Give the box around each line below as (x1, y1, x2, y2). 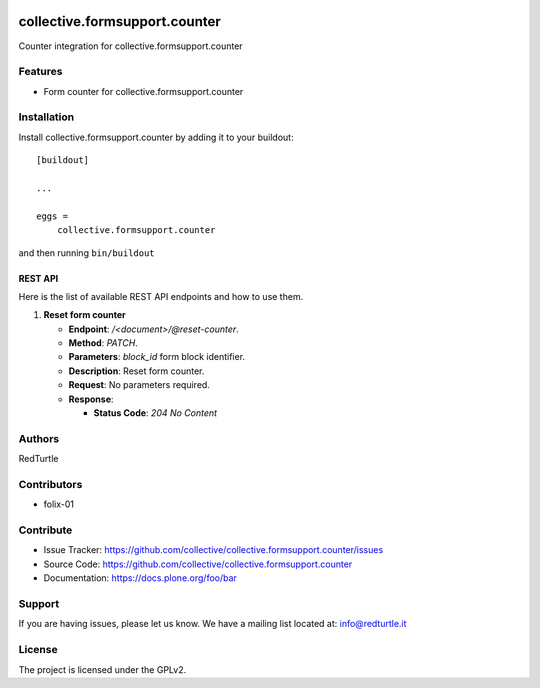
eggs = (36, 210, 69, 222)
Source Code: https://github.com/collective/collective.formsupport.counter (43, 558, 353, 570)
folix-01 (43, 498, 75, 510)
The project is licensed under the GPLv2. (18, 663, 187, 675)
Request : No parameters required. (68, 379, 210, 391)
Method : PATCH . (68, 337, 139, 349)
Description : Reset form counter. (68, 365, 205, 377)
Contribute (18, 523, 73, 537)
